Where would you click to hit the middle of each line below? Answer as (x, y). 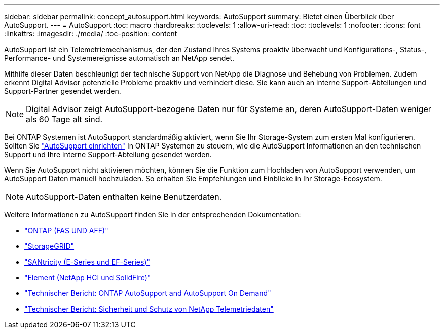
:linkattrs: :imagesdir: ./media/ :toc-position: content (91, 34)
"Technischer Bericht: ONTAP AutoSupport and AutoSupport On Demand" (148, 293)
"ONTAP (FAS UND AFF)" (66, 230)
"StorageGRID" (49, 246)
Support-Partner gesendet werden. (63, 91)
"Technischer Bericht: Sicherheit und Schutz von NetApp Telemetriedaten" (149, 309)
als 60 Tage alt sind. (64, 119)
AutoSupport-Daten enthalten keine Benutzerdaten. (124, 197)
